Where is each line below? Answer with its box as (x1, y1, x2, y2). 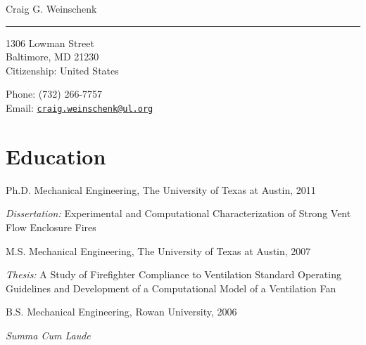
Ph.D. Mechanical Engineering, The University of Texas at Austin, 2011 (6, 182, 316, 197)
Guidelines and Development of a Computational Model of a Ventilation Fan (6, 280, 336, 295)
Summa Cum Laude (6, 327, 91, 342)
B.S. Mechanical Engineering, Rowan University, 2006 (6, 304, 237, 319)
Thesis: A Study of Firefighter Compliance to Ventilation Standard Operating (6, 267, 341, 282)
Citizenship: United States (6, 63, 119, 77)
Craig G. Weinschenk (6, 1, 97, 15)
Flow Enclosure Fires (6, 219, 96, 234)
